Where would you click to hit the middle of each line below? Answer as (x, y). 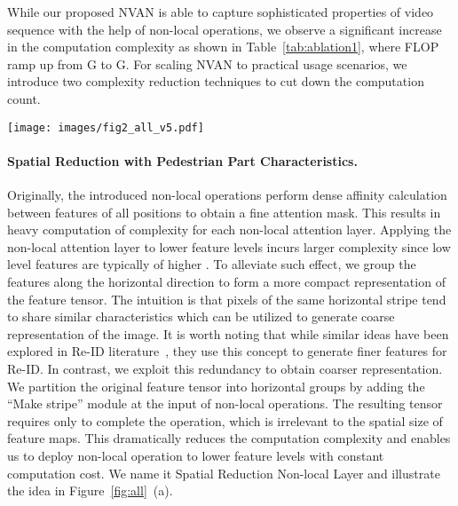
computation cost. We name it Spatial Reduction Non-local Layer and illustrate (224, 473)
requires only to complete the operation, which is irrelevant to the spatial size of (225, 420)
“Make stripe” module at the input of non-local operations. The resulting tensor (225, 403)
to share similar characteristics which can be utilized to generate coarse (201, 316)
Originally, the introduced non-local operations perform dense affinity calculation (227, 195)
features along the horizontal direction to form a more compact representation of (226, 281)
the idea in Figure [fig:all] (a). (90, 490)
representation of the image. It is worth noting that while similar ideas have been (228, 333)
